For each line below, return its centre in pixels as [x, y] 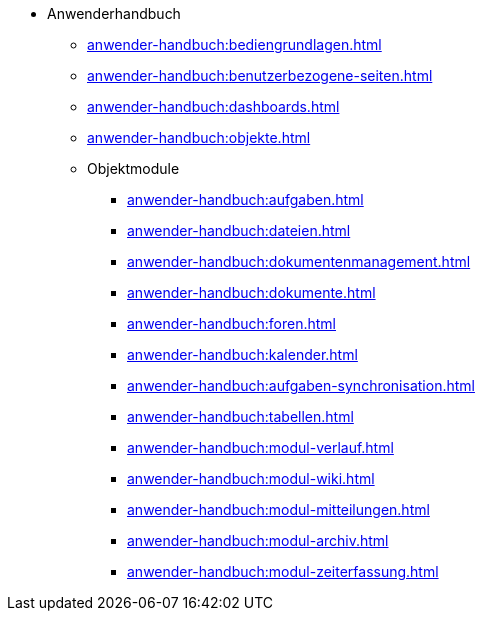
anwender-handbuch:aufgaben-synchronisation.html [301, 385]
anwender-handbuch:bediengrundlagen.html [234, 44]
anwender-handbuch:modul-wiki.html [251, 478]
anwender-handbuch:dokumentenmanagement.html [299, 261]
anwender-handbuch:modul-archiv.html [258, 540]
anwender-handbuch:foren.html [231, 323]
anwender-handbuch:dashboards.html [213, 106]
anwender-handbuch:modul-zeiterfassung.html [283, 571]
